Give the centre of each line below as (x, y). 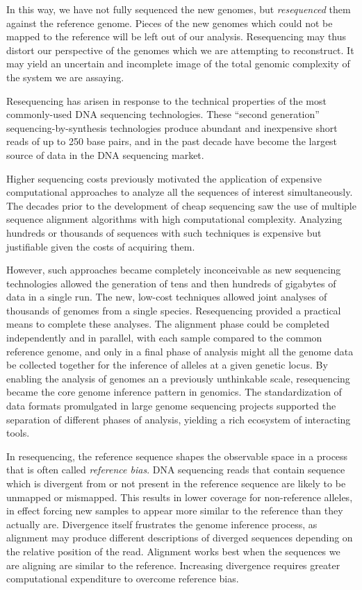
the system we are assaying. (65, 77)
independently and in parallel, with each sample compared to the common (164, 338)
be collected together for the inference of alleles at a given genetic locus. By (167, 365)
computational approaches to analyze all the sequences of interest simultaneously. (180, 192)
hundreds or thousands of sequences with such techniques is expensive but (164, 232)
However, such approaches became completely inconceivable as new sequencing (174, 270)
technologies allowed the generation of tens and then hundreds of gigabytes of (171, 283)
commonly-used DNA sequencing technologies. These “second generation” (163, 114)
